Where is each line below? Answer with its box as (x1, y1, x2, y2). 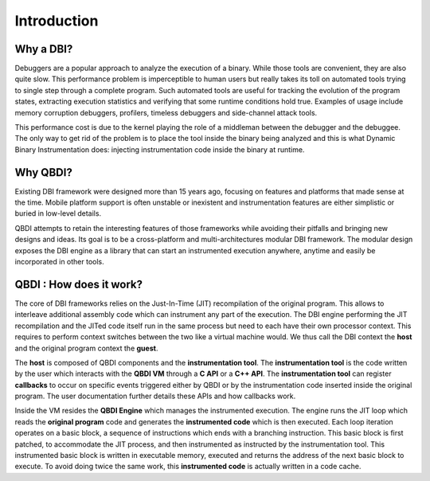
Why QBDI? (14, 166, 73, 179)
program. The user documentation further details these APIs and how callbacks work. (14, 391, 296, 401)
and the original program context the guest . (14, 343, 158, 353)
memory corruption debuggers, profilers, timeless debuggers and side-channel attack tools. (14, 108, 318, 117)
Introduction (14, 12, 99, 29)
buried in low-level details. (14, 209, 102, 218)
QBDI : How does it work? (14, 277, 143, 291)
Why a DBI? (14, 42, 73, 56)
